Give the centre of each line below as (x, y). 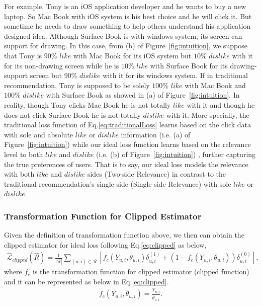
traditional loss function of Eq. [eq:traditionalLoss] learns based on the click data (128, 125)
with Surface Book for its (189, 65)
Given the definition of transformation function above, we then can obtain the (124, 235)
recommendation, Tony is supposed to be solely (77, 85)
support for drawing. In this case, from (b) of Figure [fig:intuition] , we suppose (126, 46)
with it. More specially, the (208, 114)
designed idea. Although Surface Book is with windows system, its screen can (123, 35)
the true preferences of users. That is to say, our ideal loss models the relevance (126, 164)
